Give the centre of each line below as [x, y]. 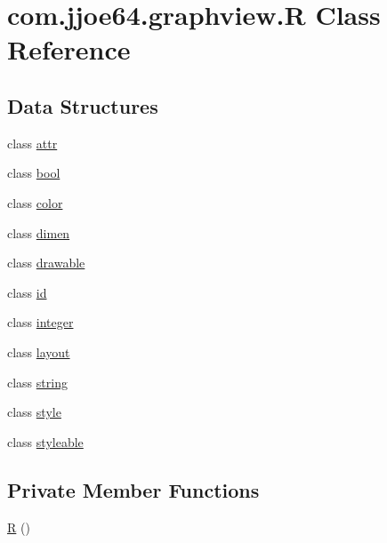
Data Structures [83, 105]
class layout [39, 351]
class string [37, 382]
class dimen [39, 232]
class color [35, 202]
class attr [32, 143]
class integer [40, 322]
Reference [69, 49]
